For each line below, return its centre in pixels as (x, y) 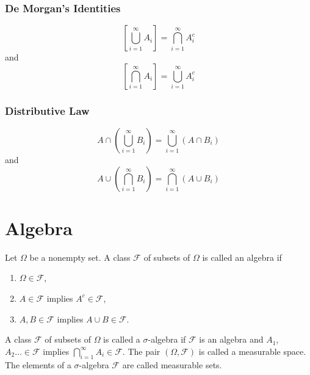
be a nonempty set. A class (80, 257)
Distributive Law (47, 110)
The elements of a (38, 364)
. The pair (141, 351)
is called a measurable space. (252, 351)
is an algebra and (231, 339)
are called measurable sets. (172, 364)
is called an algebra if (242, 257)
